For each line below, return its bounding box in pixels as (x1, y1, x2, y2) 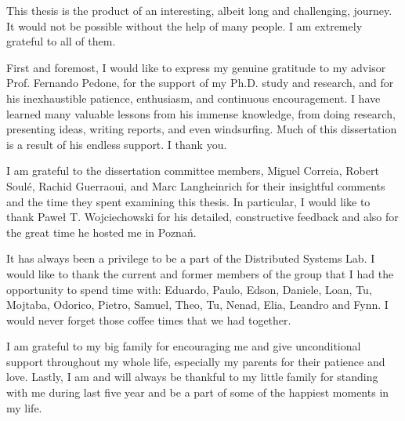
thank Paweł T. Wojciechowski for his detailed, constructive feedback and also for (6, 209, 399, 225)
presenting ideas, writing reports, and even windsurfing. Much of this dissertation (6, 121, 397, 137)
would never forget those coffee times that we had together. (6, 311, 291, 328)
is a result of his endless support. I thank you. (6, 136, 227, 152)
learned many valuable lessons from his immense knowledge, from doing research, (6, 105, 396, 122)
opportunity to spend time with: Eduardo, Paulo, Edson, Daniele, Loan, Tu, (6, 281, 372, 297)
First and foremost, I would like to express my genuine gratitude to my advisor (6, 59, 386, 75)
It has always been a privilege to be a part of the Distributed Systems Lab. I (6, 250, 375, 267)
